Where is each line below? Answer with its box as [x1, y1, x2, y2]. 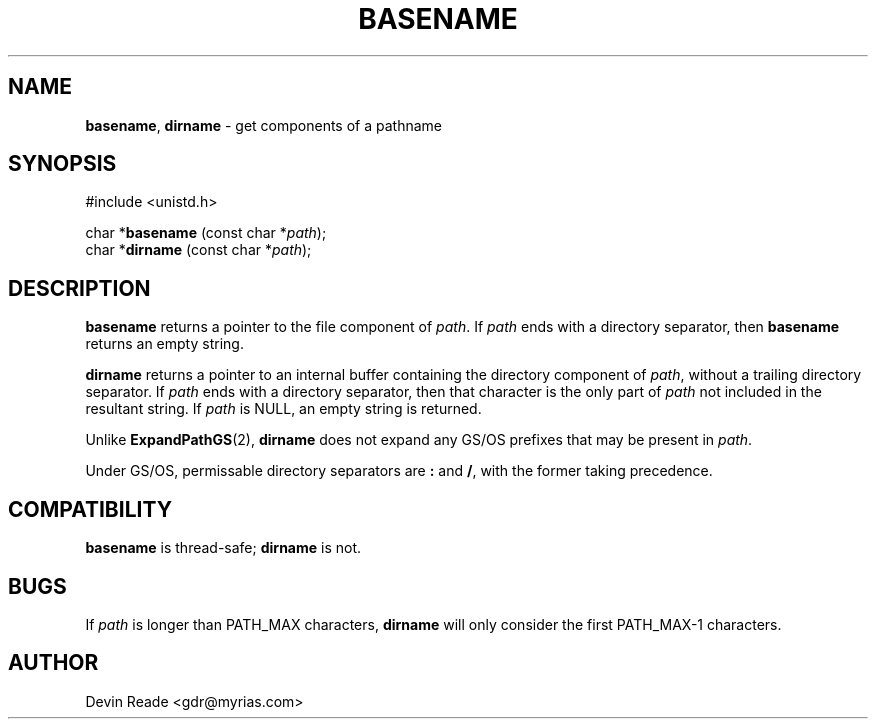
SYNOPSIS [8, 151, 117, 177]
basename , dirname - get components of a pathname [85, 116, 442, 134]
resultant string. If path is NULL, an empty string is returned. [85, 400, 482, 418]
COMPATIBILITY [8, 496, 172, 522]
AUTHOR [8, 650, 99, 676]
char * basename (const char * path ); [85, 224, 327, 242]
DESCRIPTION [8, 275, 151, 301]
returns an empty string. [85, 335, 244, 353]
